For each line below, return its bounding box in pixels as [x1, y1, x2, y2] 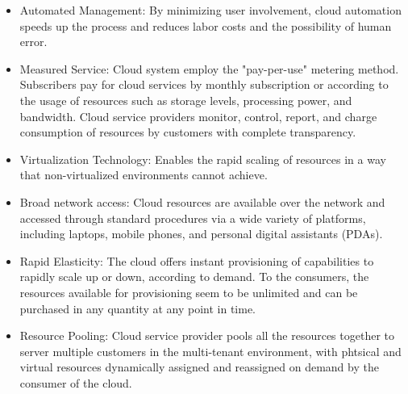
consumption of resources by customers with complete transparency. [19, 124, 356, 140]
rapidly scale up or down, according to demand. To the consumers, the [19, 268, 369, 285]
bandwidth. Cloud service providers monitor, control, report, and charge [19, 107, 377, 124]
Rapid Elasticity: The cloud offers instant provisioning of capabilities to [19, 252, 374, 269]
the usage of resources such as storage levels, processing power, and [19, 91, 352, 108]
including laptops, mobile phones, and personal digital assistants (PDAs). [19, 225, 383, 242]
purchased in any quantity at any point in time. [19, 300, 256, 316]
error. [19, 33, 48, 50]
